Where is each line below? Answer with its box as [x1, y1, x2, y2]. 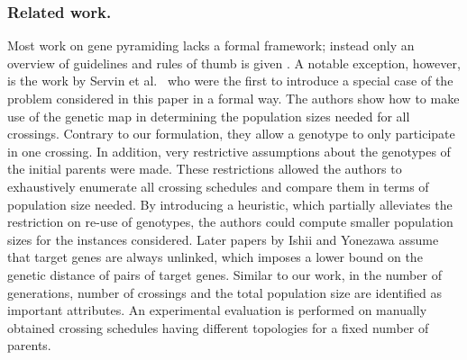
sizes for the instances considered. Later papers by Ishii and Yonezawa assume [7, 229, 439, 248]
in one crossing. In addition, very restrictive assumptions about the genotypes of [7, 141, 451, 160]
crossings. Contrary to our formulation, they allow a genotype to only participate [7, 124, 455, 143]
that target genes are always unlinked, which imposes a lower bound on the [7, 247, 423, 266]
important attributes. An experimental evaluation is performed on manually [7, 301, 427, 319]
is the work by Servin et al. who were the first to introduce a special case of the [7, 71, 453, 90]
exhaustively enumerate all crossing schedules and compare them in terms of [7, 176, 429, 195]
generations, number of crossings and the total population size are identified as [7, 283, 443, 301]
